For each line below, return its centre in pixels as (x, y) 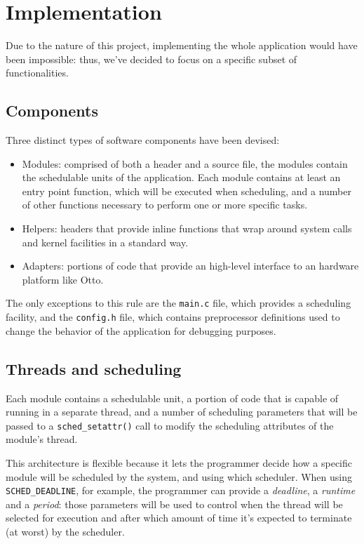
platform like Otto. (63, 279)
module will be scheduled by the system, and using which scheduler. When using (179, 476)
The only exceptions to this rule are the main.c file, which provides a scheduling (178, 303)
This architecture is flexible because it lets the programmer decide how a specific (179, 463)
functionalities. (37, 73)
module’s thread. (42, 439)
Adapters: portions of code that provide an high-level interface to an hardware (190, 266)
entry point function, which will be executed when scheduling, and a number (187, 191)
